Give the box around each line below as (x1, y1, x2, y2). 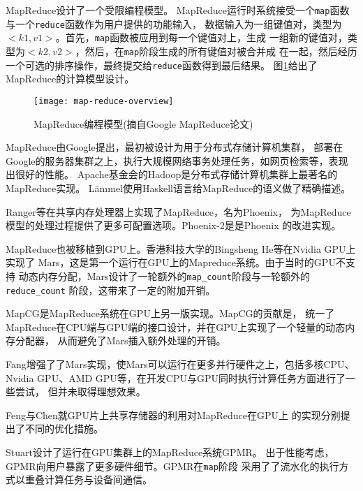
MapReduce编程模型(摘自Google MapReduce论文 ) (34, 116, 253, 131)
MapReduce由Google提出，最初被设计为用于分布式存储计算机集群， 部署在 (6, 140, 343, 154)
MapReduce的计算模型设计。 (6, 71, 135, 86)
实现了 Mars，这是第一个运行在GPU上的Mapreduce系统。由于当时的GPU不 (6, 255, 346, 270)
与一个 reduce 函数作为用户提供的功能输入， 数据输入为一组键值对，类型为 (6, 16, 342, 31)
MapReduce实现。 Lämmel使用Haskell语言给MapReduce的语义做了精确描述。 (6, 180, 351, 195)
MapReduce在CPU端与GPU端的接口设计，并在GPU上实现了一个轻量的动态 (6, 319, 346, 334)
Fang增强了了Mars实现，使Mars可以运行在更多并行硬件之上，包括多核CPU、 (6, 356, 355, 371)
